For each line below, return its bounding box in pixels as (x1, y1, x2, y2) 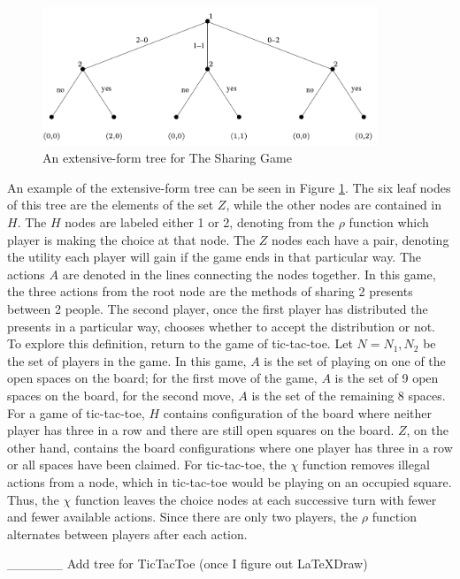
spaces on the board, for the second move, (7, 385, 234, 404)
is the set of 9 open (334, 369, 439, 387)
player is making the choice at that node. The (7, 230, 256, 248)
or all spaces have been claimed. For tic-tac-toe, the (7, 455, 287, 474)
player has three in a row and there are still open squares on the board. (7, 421, 395, 439)
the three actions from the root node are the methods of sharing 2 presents (7, 282, 413, 301)
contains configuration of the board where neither (163, 403, 432, 422)
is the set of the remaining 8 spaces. (251, 385, 446, 404)
